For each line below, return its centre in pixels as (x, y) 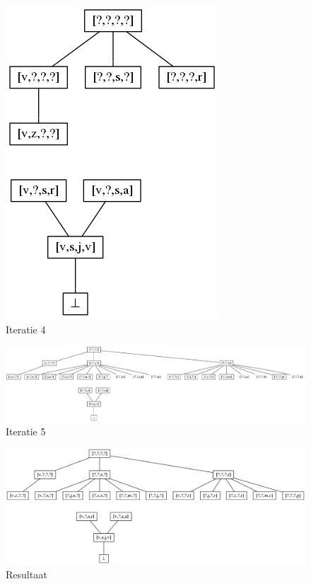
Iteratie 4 (26, 329)
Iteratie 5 (26, 431)
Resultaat (27, 574)
